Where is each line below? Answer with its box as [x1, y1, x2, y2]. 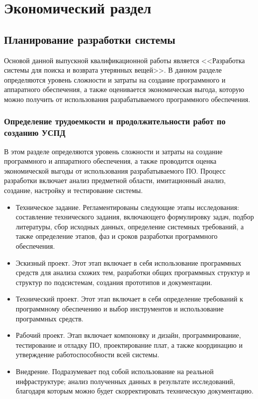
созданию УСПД [4, 126, 66, 139]
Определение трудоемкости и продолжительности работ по [4, 115, 226, 127]
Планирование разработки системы [4, 31, 175, 47]
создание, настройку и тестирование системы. [4, 185, 143, 196]
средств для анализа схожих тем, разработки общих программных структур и [15, 267, 250, 278]
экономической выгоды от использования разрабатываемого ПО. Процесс [4, 165, 226, 176]
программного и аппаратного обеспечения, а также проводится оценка [4, 156, 217, 166]
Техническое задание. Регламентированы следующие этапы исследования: [15, 201, 239, 212]
